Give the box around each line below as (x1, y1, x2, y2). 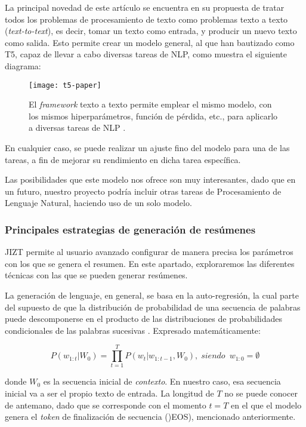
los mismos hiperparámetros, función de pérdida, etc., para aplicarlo (29, 109, 278, 122)
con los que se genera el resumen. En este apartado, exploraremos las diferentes (5, 257, 295, 269)
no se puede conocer (224, 387, 298, 400)
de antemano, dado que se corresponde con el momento (5, 398, 206, 411)
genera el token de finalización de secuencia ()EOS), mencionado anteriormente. (5, 410, 296, 423)
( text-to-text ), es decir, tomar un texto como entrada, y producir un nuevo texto (5, 24, 297, 37)
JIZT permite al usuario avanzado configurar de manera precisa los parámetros (5, 245, 293, 258)
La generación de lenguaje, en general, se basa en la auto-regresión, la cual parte (5, 288, 299, 301)
